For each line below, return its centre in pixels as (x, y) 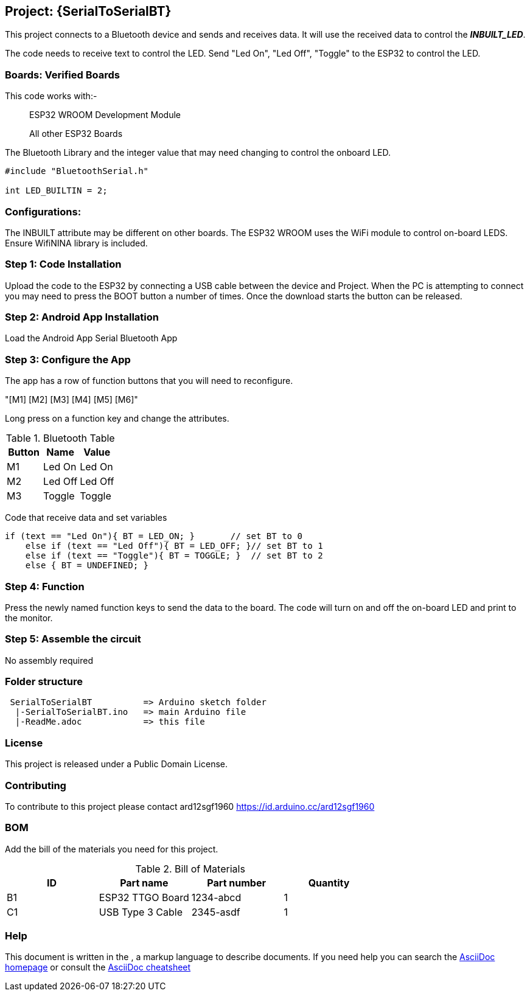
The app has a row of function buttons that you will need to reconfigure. (149, 381)
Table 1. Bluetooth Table (60, 438)
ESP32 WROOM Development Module (105, 115)
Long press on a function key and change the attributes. (117, 419)
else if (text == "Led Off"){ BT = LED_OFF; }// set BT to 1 (174, 546)
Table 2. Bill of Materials (190, 869)
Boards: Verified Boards (62, 75)
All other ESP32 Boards (76, 134)
